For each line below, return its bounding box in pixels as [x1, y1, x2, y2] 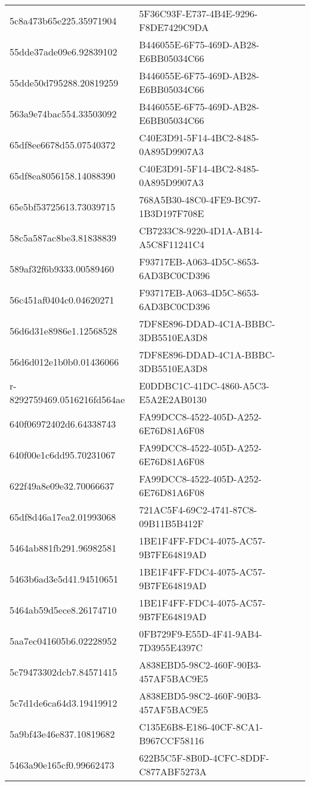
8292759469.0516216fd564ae [10, 392, 125, 406]
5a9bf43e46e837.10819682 [10, 726, 115, 741]
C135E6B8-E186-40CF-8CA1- [139, 720, 263, 734]
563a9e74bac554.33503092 [10, 106, 117, 120]
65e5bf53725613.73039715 [10, 199, 116, 213]
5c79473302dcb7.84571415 [10, 664, 117, 679]
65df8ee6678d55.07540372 [10, 137, 116, 151]
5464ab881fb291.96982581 [10, 540, 117, 555]
